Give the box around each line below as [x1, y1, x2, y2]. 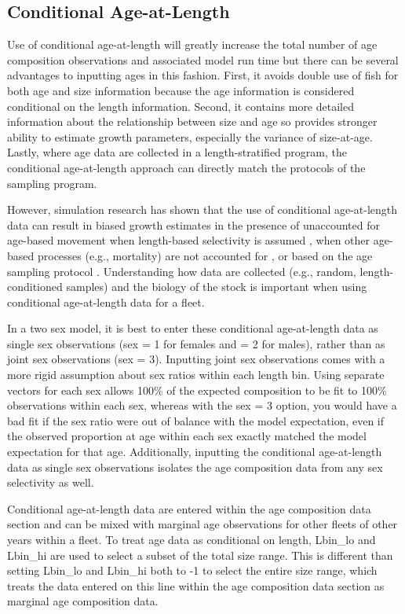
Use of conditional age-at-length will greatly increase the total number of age [7, 36, 378, 53]
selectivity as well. [7, 474, 94, 491]
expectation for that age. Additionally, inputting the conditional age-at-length [7, 443, 382, 460]
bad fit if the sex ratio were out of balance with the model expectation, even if [7, 412, 385, 428]
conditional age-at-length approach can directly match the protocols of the [7, 159, 366, 175]
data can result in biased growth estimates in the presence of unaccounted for [7, 216, 380, 233]
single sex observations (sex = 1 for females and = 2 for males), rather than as [7, 335, 385, 351]
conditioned [7, 278, 63, 295]
